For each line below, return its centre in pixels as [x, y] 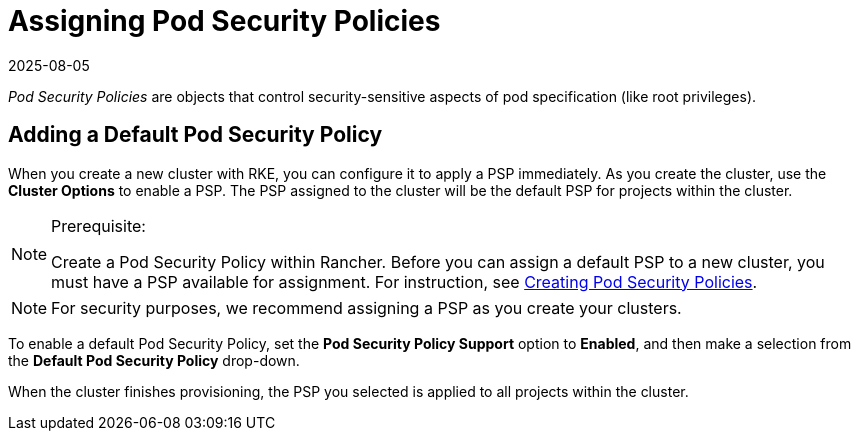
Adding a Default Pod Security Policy [195, 135]
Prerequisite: [98, 225]
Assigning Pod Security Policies [224, 21]
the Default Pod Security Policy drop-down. [154, 360]
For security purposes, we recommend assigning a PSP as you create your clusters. [366, 307]
